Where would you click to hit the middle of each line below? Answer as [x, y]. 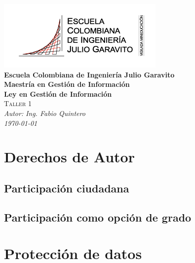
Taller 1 [18, 103]
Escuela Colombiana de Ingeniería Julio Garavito [89, 74]
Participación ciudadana [67, 188]
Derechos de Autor [69, 157]
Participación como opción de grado [98, 217]
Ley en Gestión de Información [58, 94]
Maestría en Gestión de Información [67, 84]
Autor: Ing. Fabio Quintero [45, 113]
